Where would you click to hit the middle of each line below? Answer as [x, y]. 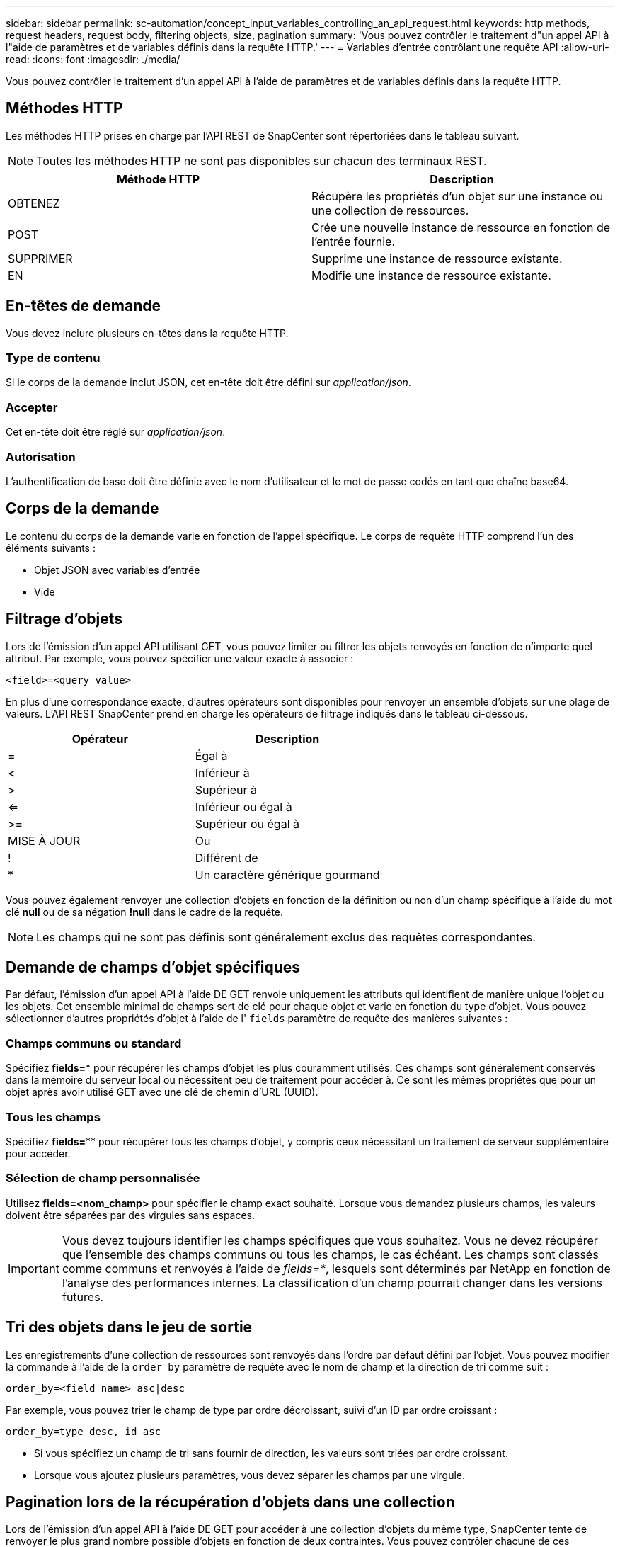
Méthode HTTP [158, 179]
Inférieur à [222, 772]
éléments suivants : [51, 548]
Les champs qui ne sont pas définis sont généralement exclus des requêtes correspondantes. [286, 937]
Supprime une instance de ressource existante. [437, 258]
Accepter [32, 407]
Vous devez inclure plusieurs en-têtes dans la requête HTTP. [147, 333]
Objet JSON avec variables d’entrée [117, 569]
